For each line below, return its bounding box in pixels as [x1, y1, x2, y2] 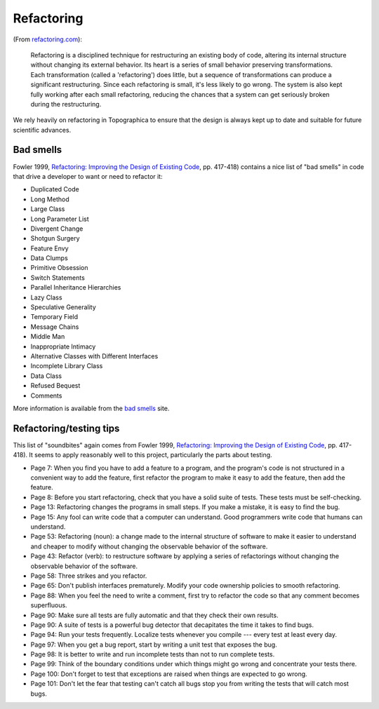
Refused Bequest [30, 381, 81, 390]
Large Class [30, 205, 65, 213]
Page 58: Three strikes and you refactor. [30, 572, 147, 580]
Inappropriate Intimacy [30, 342, 96, 351]
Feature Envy [30, 244, 69, 252]
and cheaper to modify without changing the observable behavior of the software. [30, 542, 268, 551]
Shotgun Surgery [30, 234, 80, 243]
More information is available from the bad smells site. [13, 404, 170, 412]
